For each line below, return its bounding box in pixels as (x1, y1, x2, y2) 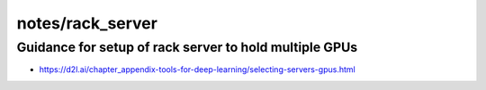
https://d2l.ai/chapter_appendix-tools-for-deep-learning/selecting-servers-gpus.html (39, 64, 355, 75)
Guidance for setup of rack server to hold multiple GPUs (16, 39, 358, 55)
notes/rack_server (16, 13, 157, 33)
